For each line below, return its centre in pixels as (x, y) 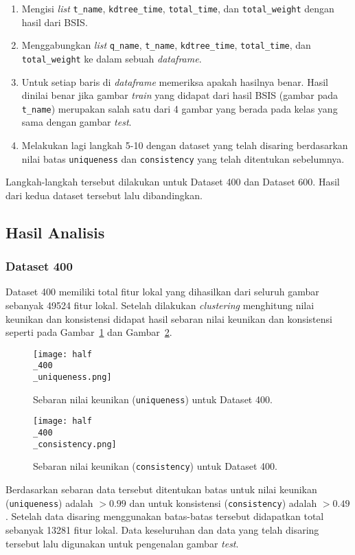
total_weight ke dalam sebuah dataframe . (112, 58)
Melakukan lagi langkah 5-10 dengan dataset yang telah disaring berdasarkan (185, 145)
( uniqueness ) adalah (49, 502)
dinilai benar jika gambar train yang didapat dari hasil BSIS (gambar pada (180, 95)
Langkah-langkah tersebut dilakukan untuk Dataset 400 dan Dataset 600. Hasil (173, 182)
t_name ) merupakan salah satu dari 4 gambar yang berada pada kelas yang (180, 108)
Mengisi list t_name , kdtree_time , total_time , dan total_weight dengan (178, 8)
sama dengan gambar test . (77, 122)
